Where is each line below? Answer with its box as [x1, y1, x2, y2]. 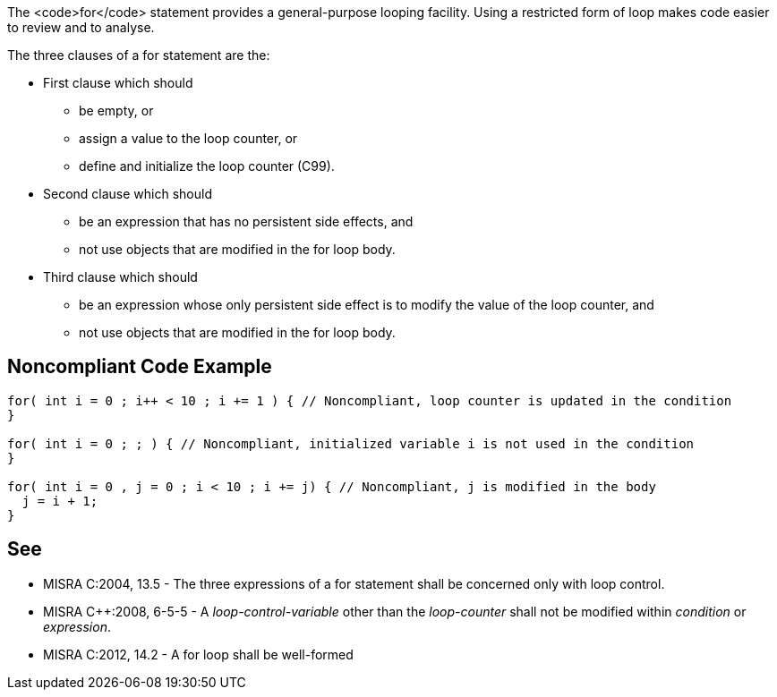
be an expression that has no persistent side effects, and [79, 214, 414, 229]
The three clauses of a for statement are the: [7, 47, 270, 63]
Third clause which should [43, 269, 198, 285]
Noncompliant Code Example [7, 355, 272, 378]
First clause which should [43, 75, 193, 90]
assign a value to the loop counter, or [79, 131, 298, 146]
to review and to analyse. [7, 20, 155, 35]
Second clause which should [43, 186, 212, 201]
